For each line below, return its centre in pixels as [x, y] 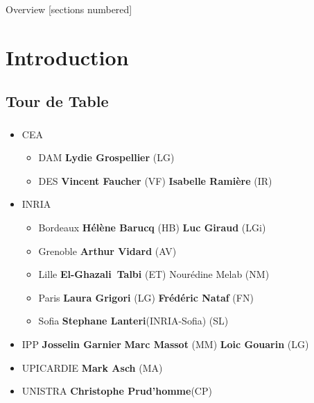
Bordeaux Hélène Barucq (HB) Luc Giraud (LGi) [152, 228]
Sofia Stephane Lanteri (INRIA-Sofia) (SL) [133, 321]
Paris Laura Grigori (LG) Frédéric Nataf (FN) [146, 297]
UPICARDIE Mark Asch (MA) [92, 367]
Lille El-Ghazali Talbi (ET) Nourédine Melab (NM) [154, 274]
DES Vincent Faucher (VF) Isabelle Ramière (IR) [155, 180]
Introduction [67, 57]
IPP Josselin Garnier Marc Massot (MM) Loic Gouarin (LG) [165, 344]
